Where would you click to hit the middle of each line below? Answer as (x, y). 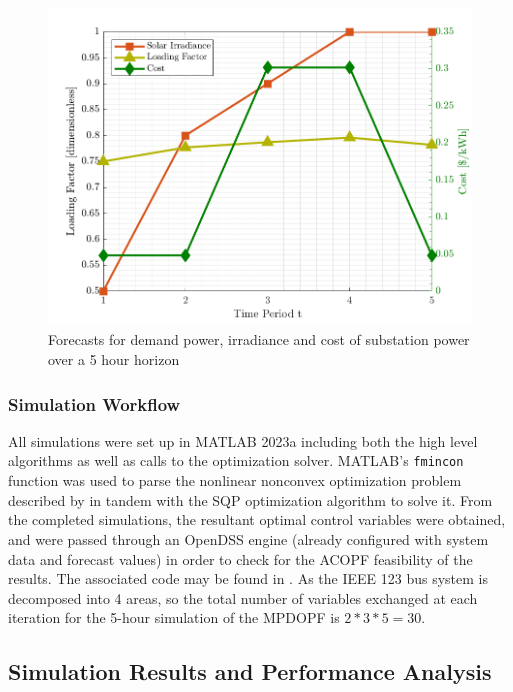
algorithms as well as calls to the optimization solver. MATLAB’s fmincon (236, 460)
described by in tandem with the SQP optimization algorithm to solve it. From (250, 499)
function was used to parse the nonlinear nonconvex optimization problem (235, 480)
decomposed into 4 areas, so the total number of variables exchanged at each (243, 597)
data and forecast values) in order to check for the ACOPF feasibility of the (240, 558)
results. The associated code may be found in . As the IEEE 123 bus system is (248, 578)
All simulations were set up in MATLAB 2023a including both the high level (243, 440)
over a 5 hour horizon (114, 359)
